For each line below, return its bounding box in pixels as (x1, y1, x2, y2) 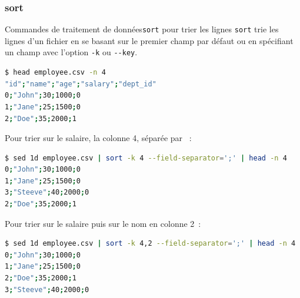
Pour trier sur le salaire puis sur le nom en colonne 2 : (5, 217, 201, 229)
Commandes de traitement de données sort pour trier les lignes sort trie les (5, 23, 279, 35)
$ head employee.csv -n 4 (5, 68, 106, 77)
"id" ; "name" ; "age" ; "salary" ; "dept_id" (5, 79, 156, 88)
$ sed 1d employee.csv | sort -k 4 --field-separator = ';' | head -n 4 (5, 153, 287, 162)
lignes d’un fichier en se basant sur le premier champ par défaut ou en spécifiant (5, 34, 294, 46)
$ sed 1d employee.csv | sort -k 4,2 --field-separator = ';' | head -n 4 (5, 239, 296, 248)
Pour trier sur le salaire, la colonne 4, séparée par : (5, 132, 192, 144)
